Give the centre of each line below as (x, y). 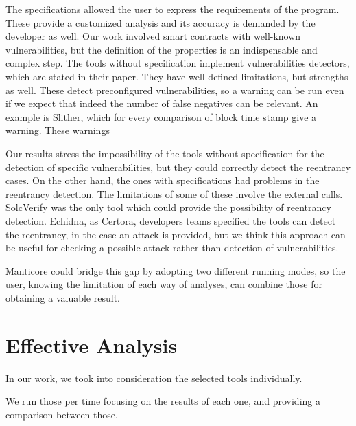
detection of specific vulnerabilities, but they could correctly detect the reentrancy (178, 167)
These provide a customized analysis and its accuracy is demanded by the (161, 22)
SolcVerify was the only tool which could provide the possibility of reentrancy (168, 207)
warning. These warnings (58, 130)
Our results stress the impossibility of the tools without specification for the (165, 153)
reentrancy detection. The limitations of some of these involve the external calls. (174, 193)
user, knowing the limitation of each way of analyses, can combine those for (164, 284)
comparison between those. (62, 414)
